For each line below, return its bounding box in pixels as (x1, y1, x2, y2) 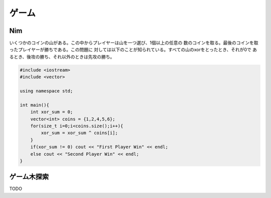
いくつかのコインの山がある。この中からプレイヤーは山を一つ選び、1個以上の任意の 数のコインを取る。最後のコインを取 (9, 40, 258, 46)
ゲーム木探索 (9, 172, 49, 181)
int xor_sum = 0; (30, 109, 73, 115)
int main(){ (20, 102, 50, 107)
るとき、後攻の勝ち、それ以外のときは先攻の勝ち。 (9, 53, 115, 59)
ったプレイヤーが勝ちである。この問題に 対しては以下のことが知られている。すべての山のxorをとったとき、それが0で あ (9, 46, 257, 52)
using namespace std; (20, 88, 73, 93)
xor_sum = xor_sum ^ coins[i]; (41, 130, 118, 136)
